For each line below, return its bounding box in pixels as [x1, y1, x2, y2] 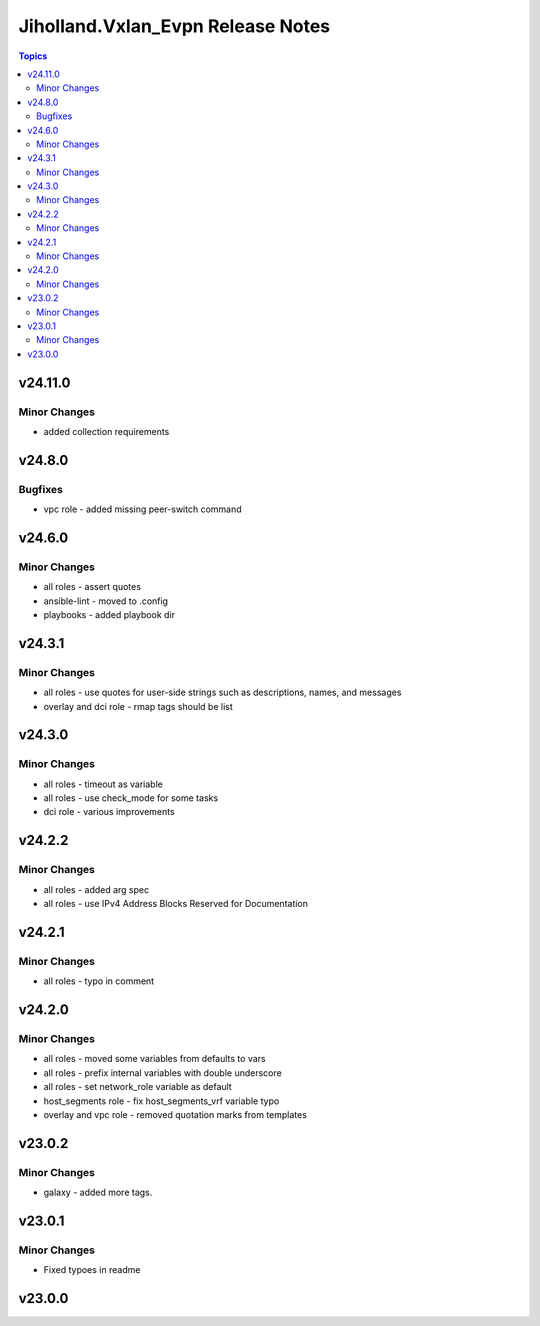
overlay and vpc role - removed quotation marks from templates [43, 1108, 307, 1120]
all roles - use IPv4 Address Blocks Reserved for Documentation [43, 898, 309, 910]
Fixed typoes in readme [43, 1264, 141, 1276]
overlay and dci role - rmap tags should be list [43, 700, 234, 712]
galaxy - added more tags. [43, 1186, 153, 1199]
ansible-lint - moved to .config [43, 595, 169, 607]
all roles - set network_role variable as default [43, 1081, 232, 1093]
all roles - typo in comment [43, 975, 155, 987]
